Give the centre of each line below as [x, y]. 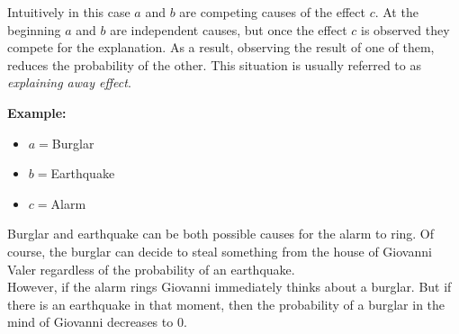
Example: [37, 112]
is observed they [405, 29]
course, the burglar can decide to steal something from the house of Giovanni [220, 251]
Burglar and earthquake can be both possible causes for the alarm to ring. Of [221, 234]
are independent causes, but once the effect [229, 29]
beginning [34, 29]
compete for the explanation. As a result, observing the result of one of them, [221, 47]
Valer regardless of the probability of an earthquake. [151, 269]
